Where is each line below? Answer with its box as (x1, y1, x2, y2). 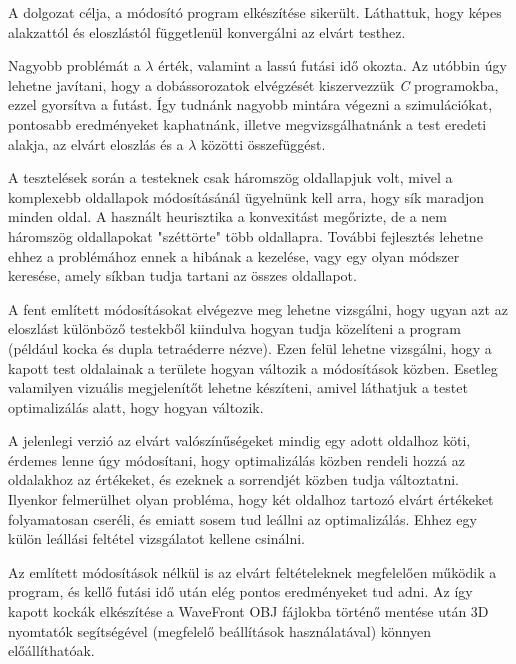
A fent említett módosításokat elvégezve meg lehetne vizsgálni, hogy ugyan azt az (8, 298, 508, 319)
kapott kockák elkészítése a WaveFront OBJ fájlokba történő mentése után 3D (8, 601, 489, 622)
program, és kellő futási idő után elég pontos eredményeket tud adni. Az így (8, 581, 473, 602)
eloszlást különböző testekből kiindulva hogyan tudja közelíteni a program (8, 318, 462, 339)
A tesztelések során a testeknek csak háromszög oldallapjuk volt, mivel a (8, 167, 453, 188)
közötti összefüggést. (201, 133, 326, 154)
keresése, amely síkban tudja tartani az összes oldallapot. (8, 265, 357, 286)
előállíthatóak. (8, 640, 95, 661)
